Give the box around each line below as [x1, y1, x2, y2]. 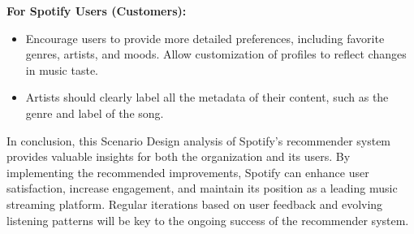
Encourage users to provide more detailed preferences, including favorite [25, 29, 385, 46]
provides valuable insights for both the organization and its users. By [6, 148, 351, 165]
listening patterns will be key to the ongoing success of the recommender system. [6, 211, 409, 228]
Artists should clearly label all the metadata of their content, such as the [25, 89, 389, 106]
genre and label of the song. [25, 104, 164, 121]
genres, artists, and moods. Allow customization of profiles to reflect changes [25, 45, 407, 63]
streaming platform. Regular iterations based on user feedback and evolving [6, 195, 383, 212]
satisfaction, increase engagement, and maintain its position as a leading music [6, 180, 398, 197]
